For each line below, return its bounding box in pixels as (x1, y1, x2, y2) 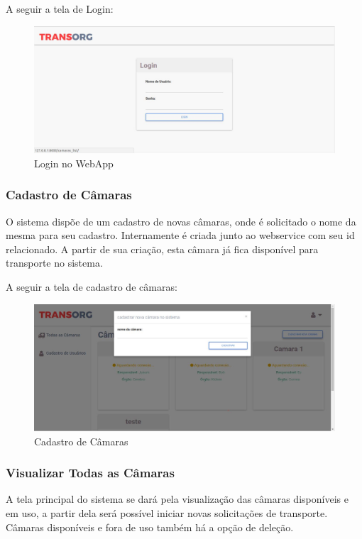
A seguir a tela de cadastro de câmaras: (6, 279, 177, 294)
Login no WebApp (34, 155, 114, 170)
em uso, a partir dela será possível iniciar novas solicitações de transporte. (6, 505, 328, 520)
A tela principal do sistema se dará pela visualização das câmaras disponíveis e (6, 491, 349, 506)
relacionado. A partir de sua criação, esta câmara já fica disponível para (6, 241, 319, 256)
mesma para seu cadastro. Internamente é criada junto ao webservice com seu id (6, 228, 355, 243)
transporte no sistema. (6, 255, 103, 270)
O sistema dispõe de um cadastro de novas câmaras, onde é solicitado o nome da (6, 213, 356, 228)
